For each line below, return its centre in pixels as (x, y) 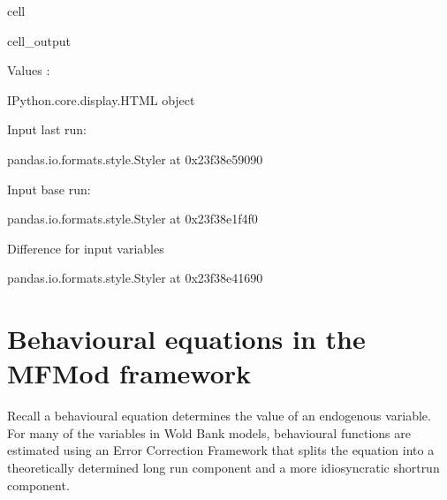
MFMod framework (129, 373)
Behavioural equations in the (186, 339)
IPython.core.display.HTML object (101, 99)
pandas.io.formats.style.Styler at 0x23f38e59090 (135, 159)
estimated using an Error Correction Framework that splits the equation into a (221, 450)
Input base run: (49, 189)
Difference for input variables (86, 248)
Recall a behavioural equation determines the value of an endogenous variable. (219, 416)
